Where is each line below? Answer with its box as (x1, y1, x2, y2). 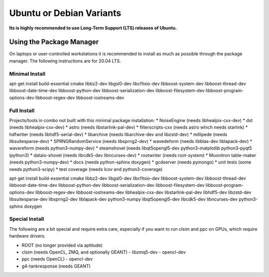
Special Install (9, 216, 44, 223)
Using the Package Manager (9, 38, 99, 46)
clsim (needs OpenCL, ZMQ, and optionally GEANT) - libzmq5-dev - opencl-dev (21, 249, 186, 255)
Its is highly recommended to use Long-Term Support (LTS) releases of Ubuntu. (9, 25, 177, 31)
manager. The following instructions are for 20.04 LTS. (9, 58, 122, 64)
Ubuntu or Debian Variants (9, 7, 122, 18)
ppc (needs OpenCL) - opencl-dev (21, 256, 93, 262)
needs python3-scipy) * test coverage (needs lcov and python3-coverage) (9, 166, 163, 172)
